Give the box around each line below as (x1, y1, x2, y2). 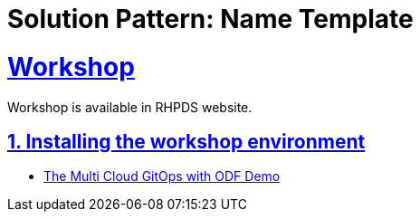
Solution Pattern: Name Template (7, 4, 414, 34)
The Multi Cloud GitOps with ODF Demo (43, 168, 281, 185)
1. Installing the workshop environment (7, 129, 366, 153)
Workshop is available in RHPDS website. (7, 99, 253, 115)
